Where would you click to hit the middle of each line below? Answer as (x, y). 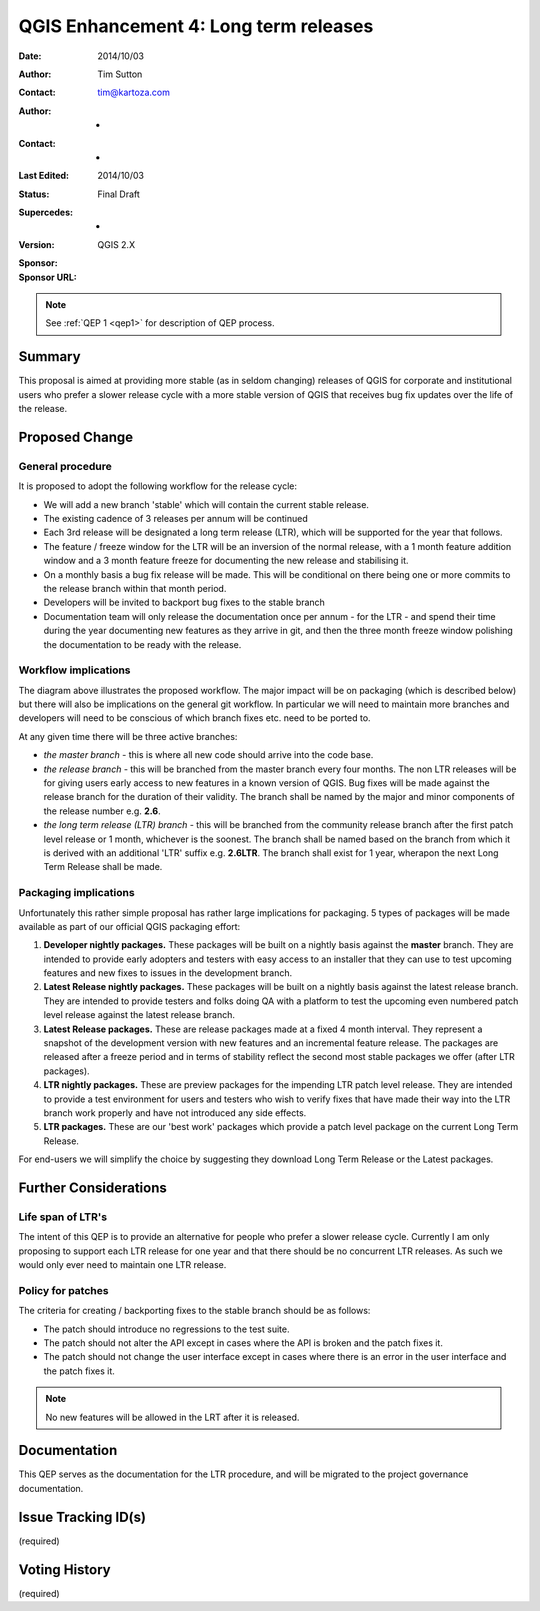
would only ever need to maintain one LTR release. (122, 1265)
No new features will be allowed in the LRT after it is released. (172, 1417)
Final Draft (118, 194)
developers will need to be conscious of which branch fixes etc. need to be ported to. (194, 718)
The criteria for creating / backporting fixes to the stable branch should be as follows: (194, 1311)
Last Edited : (44, 176)
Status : (34, 194)
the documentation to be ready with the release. (142, 644)
